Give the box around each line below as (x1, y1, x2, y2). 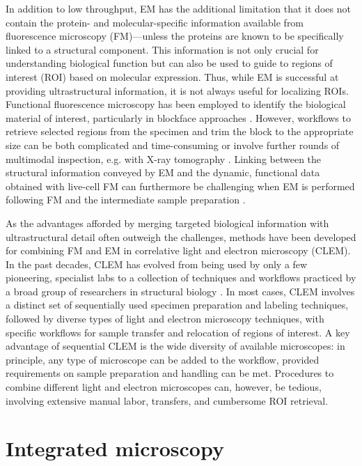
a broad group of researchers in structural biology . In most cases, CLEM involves (6, 284, 355, 298)
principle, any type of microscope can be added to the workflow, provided (6, 352, 320, 366)
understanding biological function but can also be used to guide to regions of (6, 56, 333, 70)
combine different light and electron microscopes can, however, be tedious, (6, 380, 322, 394)
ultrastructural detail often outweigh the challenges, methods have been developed (6, 229, 356, 244)
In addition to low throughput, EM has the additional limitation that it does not (6, 1, 351, 15)
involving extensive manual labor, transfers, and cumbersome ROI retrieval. (6, 393, 329, 407)
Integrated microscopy (6, 434, 224, 463)
